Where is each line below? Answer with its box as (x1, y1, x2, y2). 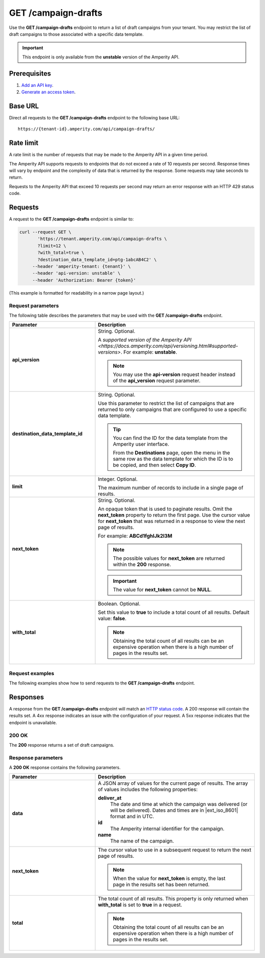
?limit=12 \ (37, 243, 66, 248)
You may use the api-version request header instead (113, 371, 236, 378)
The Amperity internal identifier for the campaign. (110, 825, 225, 832)
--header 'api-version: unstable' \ (32, 271, 121, 276)
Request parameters (9, 302, 59, 309)
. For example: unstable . (120, 349, 178, 356)
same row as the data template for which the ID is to (113, 456, 233, 463)
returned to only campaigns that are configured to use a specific (98, 406, 247, 413)
